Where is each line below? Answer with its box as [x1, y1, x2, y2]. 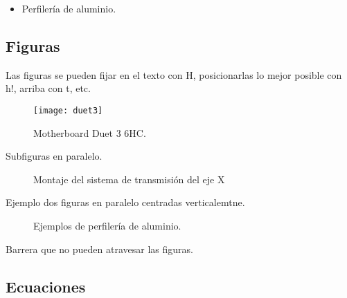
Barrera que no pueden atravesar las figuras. [6, 241, 193, 256]
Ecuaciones [6, 275, 86, 297]
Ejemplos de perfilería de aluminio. [33, 218, 181, 233]
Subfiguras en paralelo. [6, 149, 103, 163]
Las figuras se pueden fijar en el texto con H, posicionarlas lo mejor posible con [6, 67, 342, 82]
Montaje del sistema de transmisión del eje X [33, 171, 225, 186]
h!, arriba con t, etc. [6, 81, 91, 95]
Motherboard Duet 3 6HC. [33, 125, 146, 140]
